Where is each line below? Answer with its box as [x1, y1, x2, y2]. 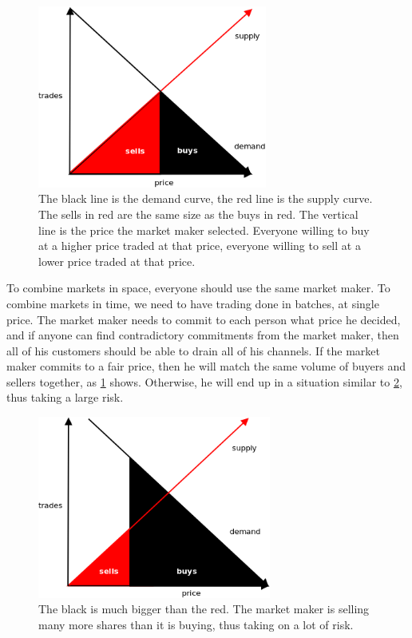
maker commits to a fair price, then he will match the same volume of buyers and [6, 358, 406, 374]
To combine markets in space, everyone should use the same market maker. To [6, 279, 390, 296]
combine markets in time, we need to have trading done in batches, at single [6, 295, 379, 311]
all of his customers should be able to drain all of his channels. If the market [6, 342, 381, 359]
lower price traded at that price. [38, 252, 196, 269]
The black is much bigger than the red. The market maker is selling [38, 600, 370, 617]
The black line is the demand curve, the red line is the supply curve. [38, 190, 373, 207]
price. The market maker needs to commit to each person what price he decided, [6, 311, 401, 327]
